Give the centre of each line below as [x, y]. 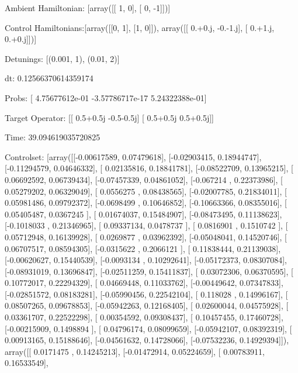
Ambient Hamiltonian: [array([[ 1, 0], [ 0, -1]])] [88, 8]
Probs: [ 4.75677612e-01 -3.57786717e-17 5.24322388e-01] [106, 97]
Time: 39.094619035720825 [53, 137]
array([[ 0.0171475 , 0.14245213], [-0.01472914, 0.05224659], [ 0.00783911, [135, 351]
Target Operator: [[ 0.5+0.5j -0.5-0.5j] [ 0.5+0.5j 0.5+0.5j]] [109, 117]
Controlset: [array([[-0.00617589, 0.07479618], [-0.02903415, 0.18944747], [133, 156]
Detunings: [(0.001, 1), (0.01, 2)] [62, 58]
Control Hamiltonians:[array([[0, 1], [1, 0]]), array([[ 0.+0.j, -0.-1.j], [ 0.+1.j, [140, 27]
